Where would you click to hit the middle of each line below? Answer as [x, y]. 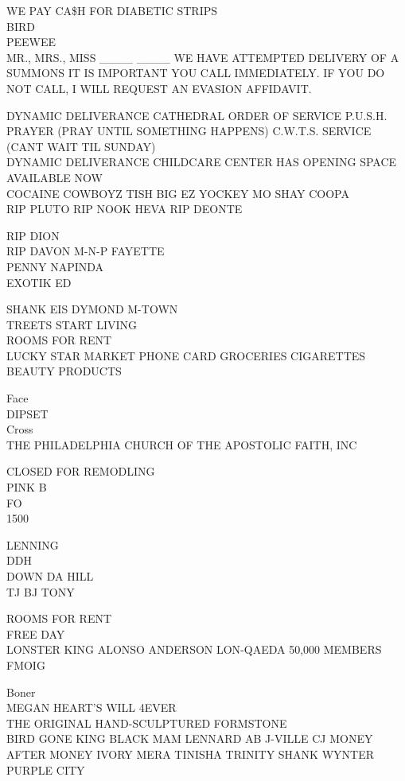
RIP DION [33, 235]
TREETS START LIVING [72, 324]
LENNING [33, 544]
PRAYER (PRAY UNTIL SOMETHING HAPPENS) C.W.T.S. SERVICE [189, 131]
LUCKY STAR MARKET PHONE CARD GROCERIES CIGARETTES [186, 355]
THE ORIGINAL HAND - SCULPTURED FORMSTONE [147, 723]
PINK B [27, 487]
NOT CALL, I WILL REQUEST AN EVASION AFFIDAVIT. [159, 88]
